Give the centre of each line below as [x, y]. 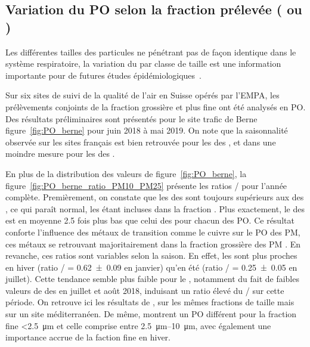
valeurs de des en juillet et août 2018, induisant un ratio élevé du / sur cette [145, 290]
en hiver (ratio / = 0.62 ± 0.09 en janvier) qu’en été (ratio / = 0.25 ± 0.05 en [151, 267]
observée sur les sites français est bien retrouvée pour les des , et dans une [141, 142]
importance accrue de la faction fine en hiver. [88, 337]
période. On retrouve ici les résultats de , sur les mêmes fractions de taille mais [150, 302]
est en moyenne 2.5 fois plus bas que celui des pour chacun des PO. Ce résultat [150, 220]
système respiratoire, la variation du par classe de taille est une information [143, 63]
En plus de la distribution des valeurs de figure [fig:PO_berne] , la [126, 173]
